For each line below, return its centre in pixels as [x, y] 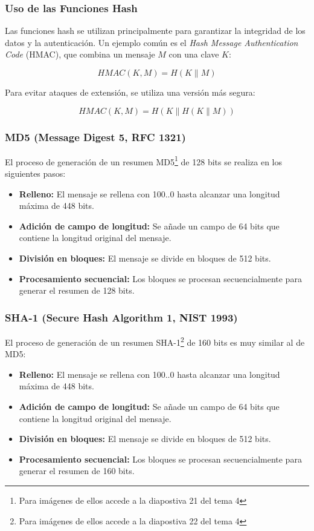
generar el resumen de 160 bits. [77, 471]
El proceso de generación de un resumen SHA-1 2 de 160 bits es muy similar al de [155, 341]
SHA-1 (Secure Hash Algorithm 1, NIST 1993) [121, 317]
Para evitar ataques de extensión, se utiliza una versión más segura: [130, 92]
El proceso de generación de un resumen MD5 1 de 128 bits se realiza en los [144, 160]
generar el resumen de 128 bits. [77, 290]
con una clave [194, 54]
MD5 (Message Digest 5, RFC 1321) [95, 137]
